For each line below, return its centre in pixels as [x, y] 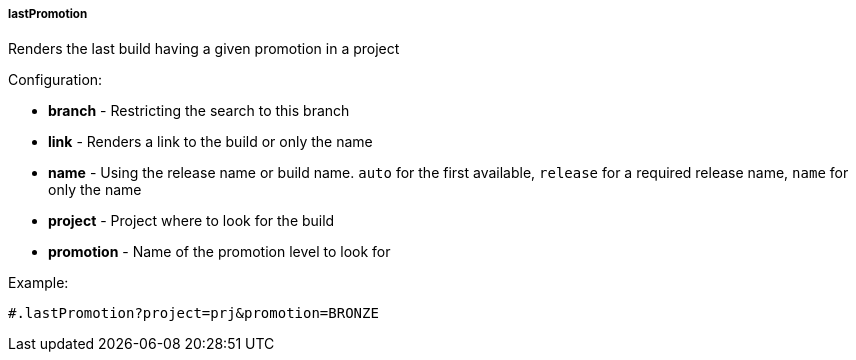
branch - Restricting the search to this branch [199, 111]
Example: [38, 283]
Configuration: [55, 80]
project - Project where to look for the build [191, 221]
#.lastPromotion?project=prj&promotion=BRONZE [193, 313]
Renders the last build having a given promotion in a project [204, 49]
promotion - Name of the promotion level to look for [219, 252]
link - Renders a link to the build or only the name [210, 142]
